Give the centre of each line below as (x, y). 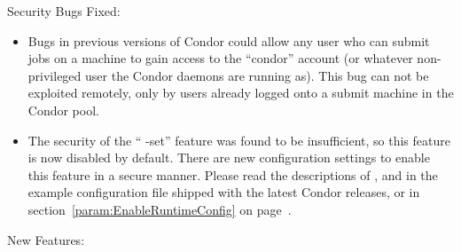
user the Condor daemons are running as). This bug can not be (257, 75)
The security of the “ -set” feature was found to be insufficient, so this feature (239, 140)
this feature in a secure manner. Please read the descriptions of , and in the (233, 174)
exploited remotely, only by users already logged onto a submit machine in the (241, 93)
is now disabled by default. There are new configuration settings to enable (229, 157)
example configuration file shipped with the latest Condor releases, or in (224, 192)
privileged (55, 75)
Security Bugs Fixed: (64, 11)
